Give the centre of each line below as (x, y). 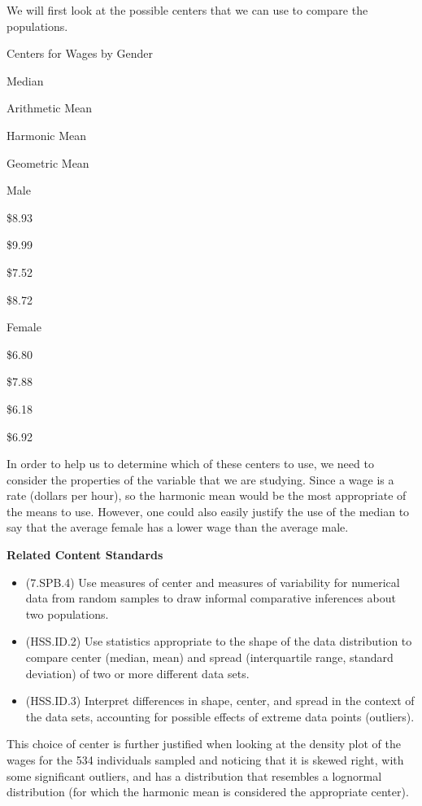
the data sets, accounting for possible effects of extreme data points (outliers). (220, 716)
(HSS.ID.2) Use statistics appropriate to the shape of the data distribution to (219, 641)
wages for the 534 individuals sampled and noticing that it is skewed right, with (205, 760)
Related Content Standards (85, 555)
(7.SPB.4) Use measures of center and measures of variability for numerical (213, 582)
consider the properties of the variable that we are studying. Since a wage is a (200, 479)
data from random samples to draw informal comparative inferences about (211, 598)
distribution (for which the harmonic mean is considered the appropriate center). (208, 792)
